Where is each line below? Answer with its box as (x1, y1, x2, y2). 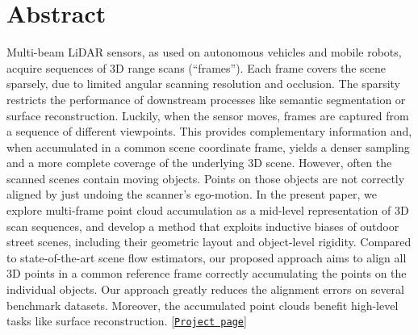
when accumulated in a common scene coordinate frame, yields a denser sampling (6, 138, 410, 155)
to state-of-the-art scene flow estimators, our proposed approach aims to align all (6, 249, 407, 266)
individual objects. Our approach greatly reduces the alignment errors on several (6, 281, 404, 298)
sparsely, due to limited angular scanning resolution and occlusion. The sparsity (6, 75, 401, 92)
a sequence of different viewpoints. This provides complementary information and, (6, 123, 412, 140)
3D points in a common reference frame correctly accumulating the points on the (6, 265, 407, 282)
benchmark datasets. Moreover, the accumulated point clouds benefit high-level (6, 296, 399, 313)
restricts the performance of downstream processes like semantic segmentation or (6, 90, 406, 107)
